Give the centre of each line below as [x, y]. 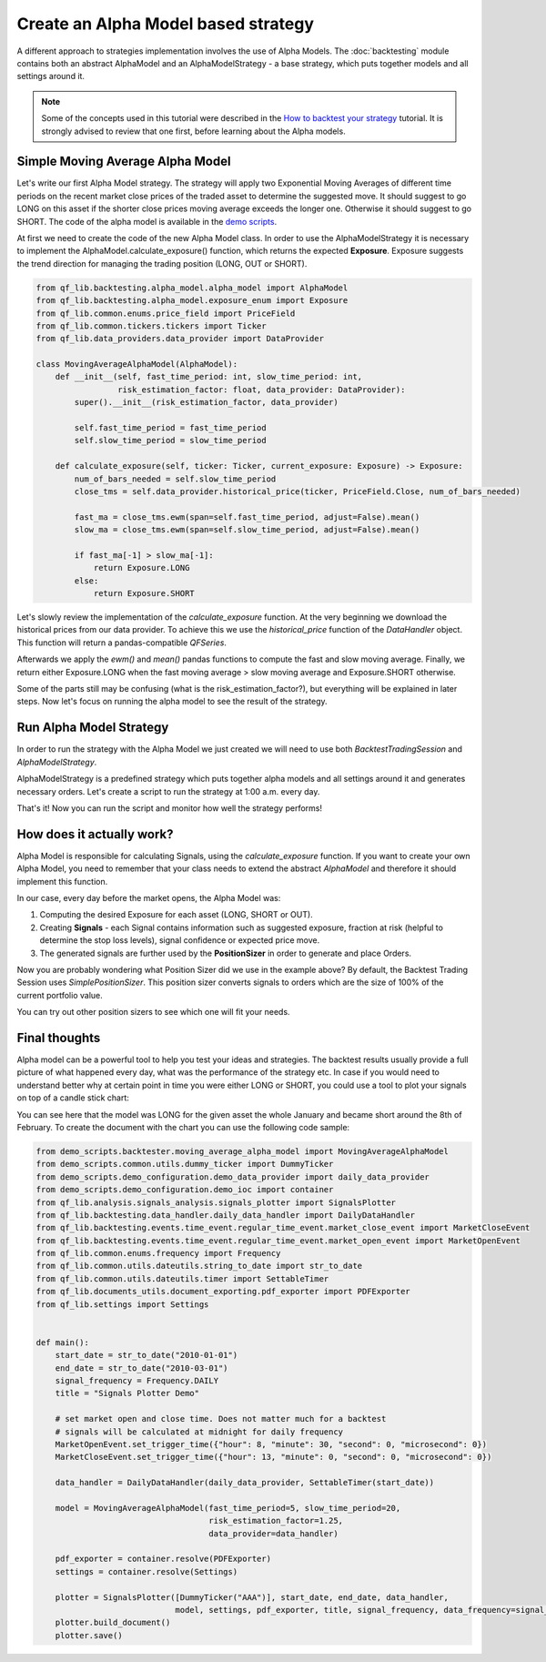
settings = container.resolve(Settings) [147, 1571]
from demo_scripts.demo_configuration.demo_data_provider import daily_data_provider [233, 1177]
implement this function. [62, 881]
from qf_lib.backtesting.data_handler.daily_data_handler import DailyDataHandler [226, 1215]
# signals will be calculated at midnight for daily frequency [199, 1432]
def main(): [63, 1342]
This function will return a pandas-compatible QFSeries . [122, 643]
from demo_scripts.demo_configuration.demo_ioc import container [185, 1190]
